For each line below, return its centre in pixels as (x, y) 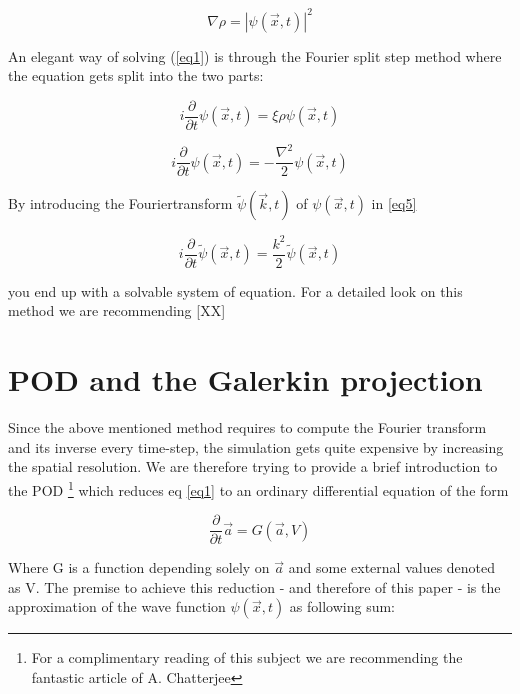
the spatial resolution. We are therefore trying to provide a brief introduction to (253, 466)
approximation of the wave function (117, 606)
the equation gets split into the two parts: (136, 75)
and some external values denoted (392, 567)
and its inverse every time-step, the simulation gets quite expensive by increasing (256, 446)
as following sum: (342, 606)
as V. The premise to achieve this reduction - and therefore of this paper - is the (254, 586)
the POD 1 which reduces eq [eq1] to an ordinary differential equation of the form (258, 488)
